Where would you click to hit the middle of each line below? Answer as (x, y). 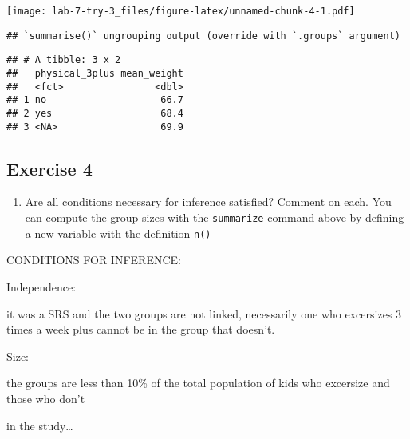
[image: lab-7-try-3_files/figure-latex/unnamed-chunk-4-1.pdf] (181, 11)
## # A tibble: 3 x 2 (64, 60)
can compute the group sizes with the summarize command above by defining (215, 218)
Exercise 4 (49, 168)
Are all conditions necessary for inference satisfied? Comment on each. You (208, 202)
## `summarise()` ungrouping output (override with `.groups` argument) (203, 36)
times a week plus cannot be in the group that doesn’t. (141, 329)
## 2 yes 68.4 (95, 113)
